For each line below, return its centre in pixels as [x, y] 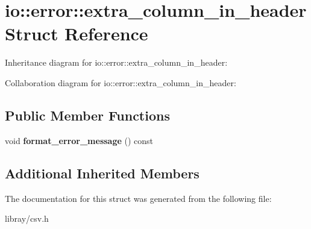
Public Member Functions [87, 115]
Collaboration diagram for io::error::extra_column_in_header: [121, 82]
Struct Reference [77, 33]
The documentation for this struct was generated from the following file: [138, 198]
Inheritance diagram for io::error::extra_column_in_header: [116, 62]
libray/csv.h [27, 218]
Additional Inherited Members [102, 173]
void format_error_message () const [79, 140]
